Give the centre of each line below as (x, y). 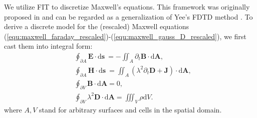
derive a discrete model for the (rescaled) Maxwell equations (97, 26)
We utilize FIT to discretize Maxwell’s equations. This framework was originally (127, 7)
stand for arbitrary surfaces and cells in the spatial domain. (131, 109)
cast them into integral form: (48, 46)
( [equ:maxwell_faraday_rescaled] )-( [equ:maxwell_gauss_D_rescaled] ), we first (125, 36)
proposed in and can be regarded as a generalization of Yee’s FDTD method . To (128, 16)
